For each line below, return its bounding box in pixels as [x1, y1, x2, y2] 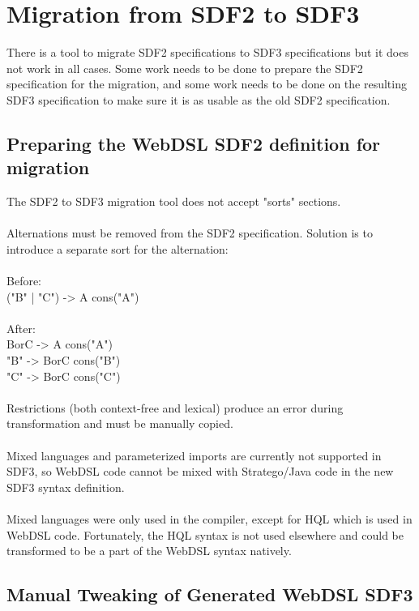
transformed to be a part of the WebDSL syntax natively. [6, 542, 292, 559]
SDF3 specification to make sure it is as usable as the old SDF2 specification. [6, 91, 391, 108]
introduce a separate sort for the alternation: [6, 240, 229, 257]
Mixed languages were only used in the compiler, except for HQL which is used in [6, 510, 413, 527]
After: [6, 319, 36, 336]
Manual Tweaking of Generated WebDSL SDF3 [6, 582, 413, 607]
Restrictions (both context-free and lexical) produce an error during [6, 399, 344, 416]
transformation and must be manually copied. [6, 415, 233, 432]
